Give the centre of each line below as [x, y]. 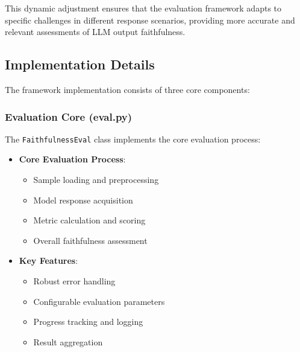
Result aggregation [68, 341]
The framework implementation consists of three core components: [127, 89]
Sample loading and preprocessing [96, 180]
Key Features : [48, 261]
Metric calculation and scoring [89, 220]
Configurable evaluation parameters [99, 301]
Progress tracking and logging [88, 322]
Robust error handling [74, 281]
